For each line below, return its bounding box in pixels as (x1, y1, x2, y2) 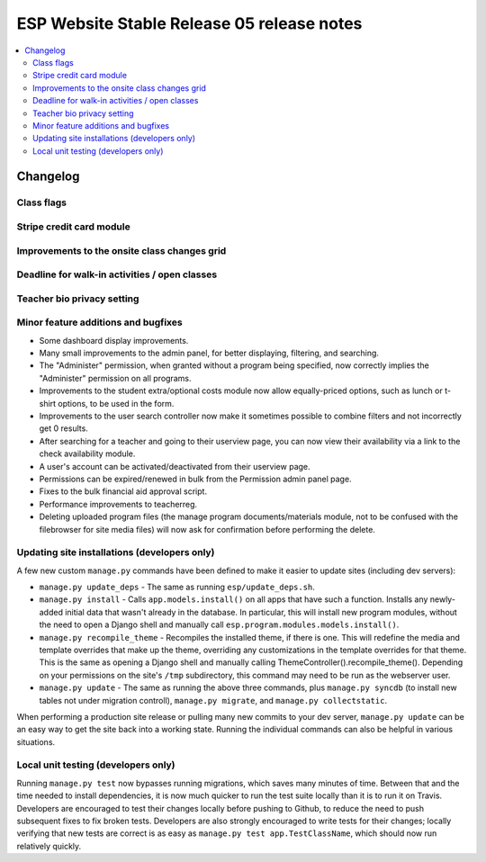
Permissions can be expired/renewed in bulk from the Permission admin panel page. (39, 473, 352, 484)
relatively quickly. (16, 840, 82, 851)
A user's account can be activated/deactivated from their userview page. (39, 461, 310, 471)
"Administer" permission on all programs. (39, 373, 192, 383)
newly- (429, 594, 456, 605)
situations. (16, 736, 56, 747)
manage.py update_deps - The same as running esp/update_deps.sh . (39, 581, 315, 593)
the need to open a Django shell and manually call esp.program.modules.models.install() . (39, 619, 400, 630)
